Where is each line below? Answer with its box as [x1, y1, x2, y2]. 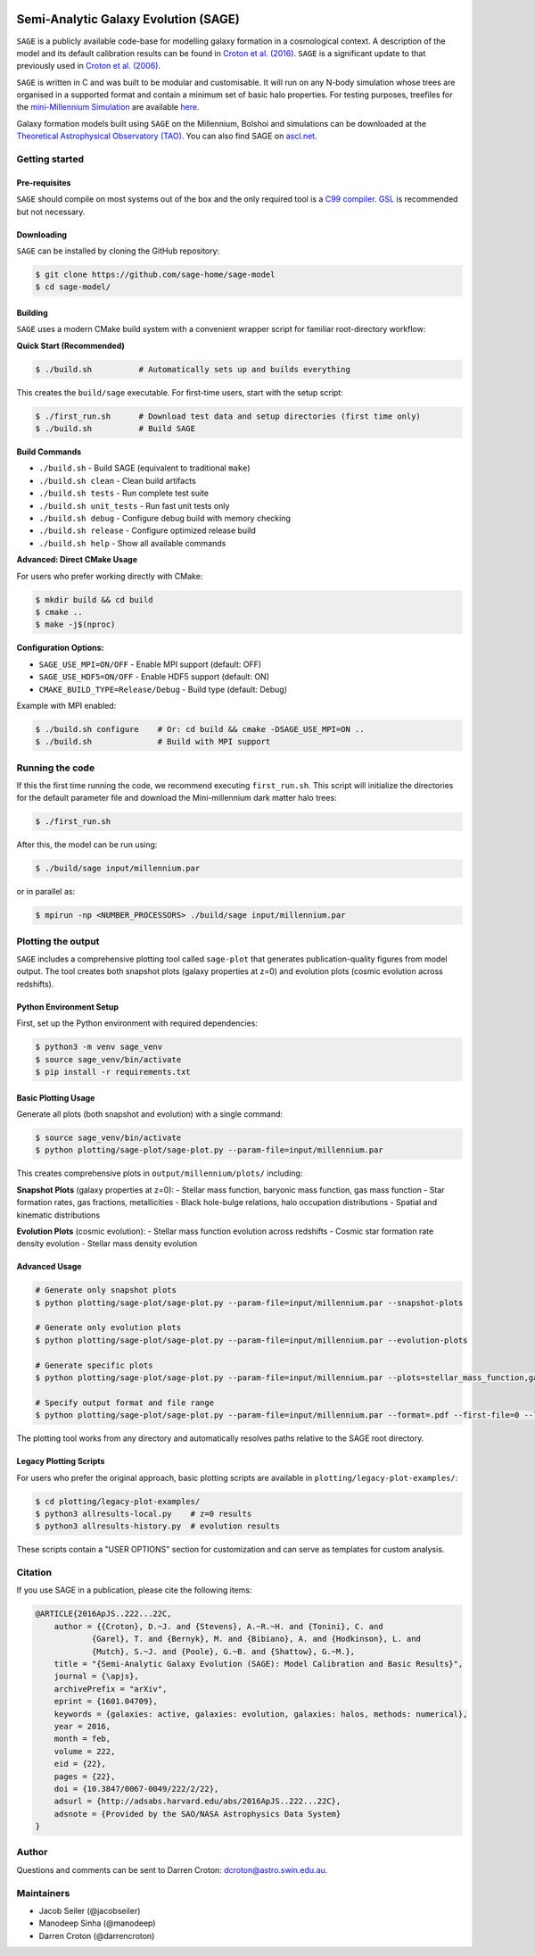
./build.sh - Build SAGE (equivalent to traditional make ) [38, 462, 251, 473]
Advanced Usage [16, 1261, 82, 1272]
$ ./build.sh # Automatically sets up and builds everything [35, 364, 351, 374]
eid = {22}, [53, 1759, 107, 1769]
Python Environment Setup [16, 1001, 119, 1012]
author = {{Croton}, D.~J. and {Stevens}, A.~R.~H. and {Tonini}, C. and [53, 1621, 383, 1631]
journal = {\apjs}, [53, 1671, 140, 1682]
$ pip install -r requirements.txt [35, 1067, 191, 1077]
